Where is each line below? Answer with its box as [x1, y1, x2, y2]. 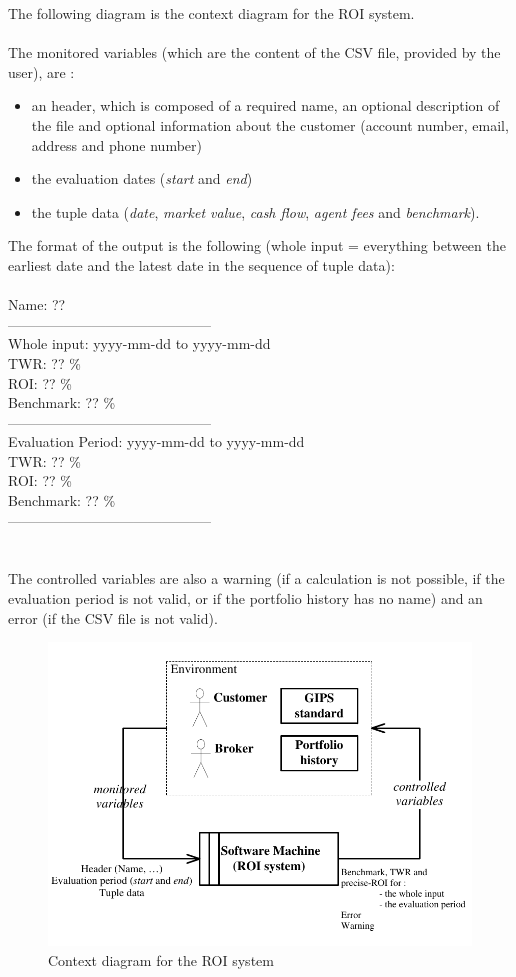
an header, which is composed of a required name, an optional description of [31, 95, 500, 116]
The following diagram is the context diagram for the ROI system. [8, 3, 415, 23]
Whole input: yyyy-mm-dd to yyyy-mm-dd [8, 333, 271, 354]
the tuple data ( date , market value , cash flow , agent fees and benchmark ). [31, 201, 480, 222]
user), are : [8, 61, 75, 82]
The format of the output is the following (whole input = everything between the [8, 235, 506, 256]
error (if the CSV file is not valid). [8, 607, 218, 628]
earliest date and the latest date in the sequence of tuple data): [8, 254, 395, 275]
